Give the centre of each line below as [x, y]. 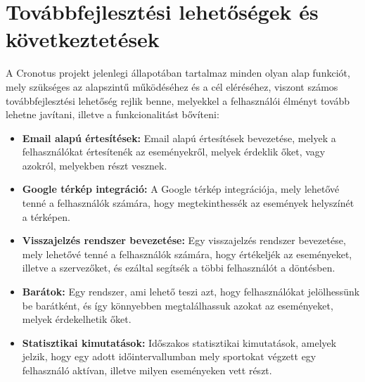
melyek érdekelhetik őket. [77, 319]
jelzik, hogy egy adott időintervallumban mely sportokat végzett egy [169, 356]
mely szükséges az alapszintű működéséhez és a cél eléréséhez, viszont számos [172, 86]
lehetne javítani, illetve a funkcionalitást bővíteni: [113, 114]
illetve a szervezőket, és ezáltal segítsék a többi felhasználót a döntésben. [179, 268]
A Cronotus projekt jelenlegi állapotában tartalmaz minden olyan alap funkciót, [178, 73]
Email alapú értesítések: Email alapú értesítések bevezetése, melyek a [179, 138]
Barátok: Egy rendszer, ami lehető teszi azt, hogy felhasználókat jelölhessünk [191, 292]
